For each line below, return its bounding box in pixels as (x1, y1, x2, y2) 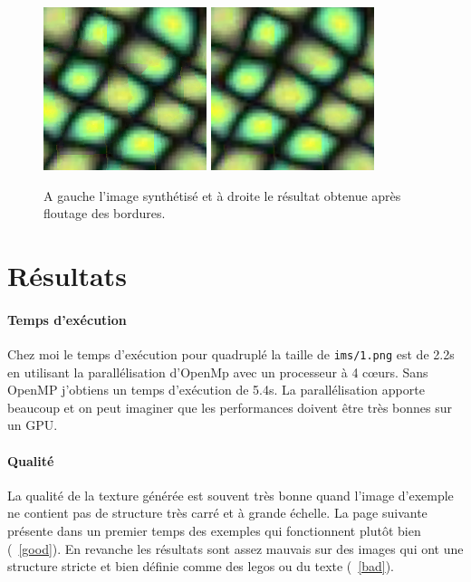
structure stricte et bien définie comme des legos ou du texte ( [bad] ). (7, 557, 395, 576)
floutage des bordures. (43, 204, 166, 223)
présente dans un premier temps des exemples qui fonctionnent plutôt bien (7, 520, 421, 539)
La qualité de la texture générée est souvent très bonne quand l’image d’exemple (7, 485, 454, 504)
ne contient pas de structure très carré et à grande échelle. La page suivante (7, 503, 428, 522)
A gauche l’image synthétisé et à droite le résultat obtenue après (43, 186, 401, 205)
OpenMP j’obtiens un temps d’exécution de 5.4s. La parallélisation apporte (7, 380, 425, 399)
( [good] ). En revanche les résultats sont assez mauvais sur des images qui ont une (7, 539, 464, 558)
